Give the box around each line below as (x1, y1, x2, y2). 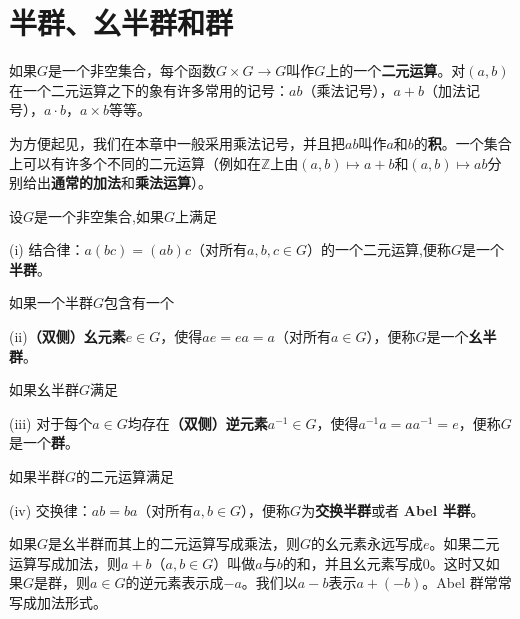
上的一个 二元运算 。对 (325, 60, 466, 81)
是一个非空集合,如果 (34, 205, 164, 226)
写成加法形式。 (9, 592, 107, 612)
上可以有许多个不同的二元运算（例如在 (9, 152, 261, 173)
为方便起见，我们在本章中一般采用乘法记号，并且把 (9, 132, 345, 153)
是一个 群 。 (9, 432, 79, 453)
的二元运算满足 (76, 466, 175, 487)
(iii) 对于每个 (9, 412, 93, 433)
